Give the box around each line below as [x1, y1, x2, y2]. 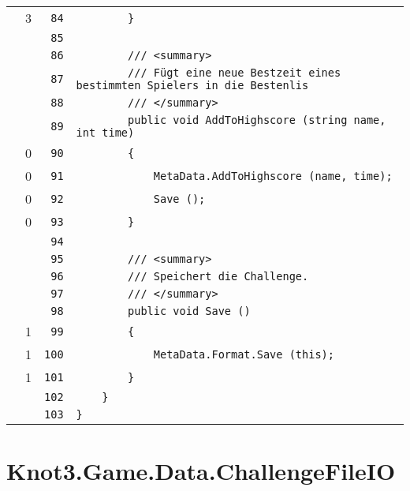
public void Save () [128, 305, 251, 317]
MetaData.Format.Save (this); [153, 347, 334, 361]
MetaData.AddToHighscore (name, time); [153, 169, 393, 182]
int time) [76, 126, 135, 139]
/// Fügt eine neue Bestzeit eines [128, 66, 341, 79]
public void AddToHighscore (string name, [128, 114, 386, 126]
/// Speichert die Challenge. [128, 270, 309, 283]
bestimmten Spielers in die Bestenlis [76, 79, 309, 92]
